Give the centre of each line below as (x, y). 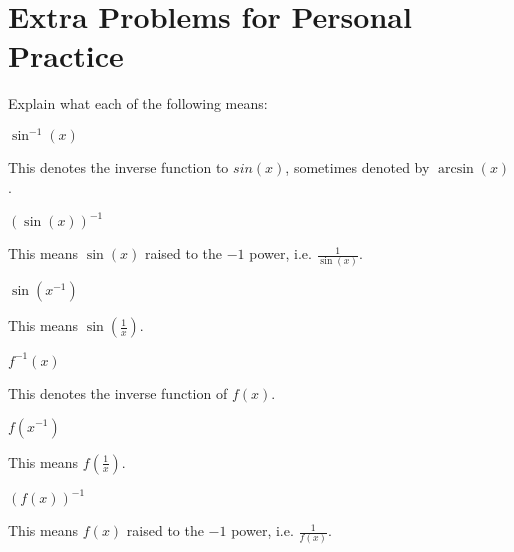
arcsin (455, 169)
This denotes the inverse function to (118, 167)
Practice (66, 55)
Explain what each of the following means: (138, 103)
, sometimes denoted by (357, 167)
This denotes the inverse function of (118, 392)
